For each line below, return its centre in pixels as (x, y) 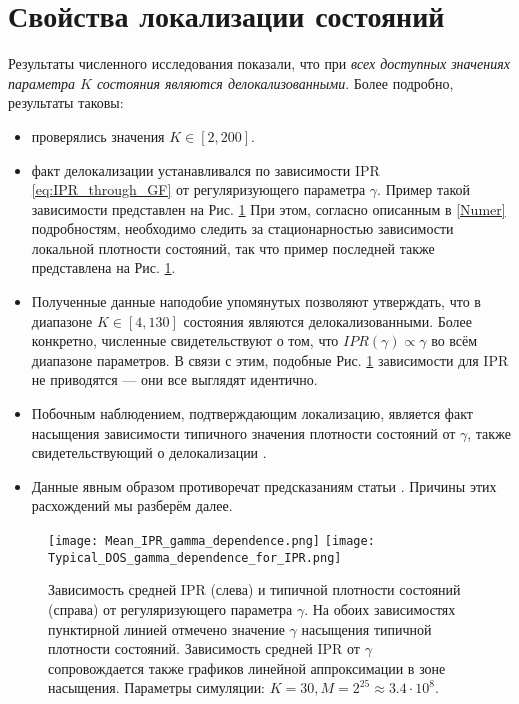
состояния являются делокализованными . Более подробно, (275, 82)
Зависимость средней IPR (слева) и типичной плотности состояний (254, 589)
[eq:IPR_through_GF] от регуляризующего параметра (198, 189)
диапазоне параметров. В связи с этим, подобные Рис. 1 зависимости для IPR (270, 359)
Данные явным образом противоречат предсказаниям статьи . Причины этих (264, 485)
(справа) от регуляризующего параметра (170, 608)
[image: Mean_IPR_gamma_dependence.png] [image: (211, 541)
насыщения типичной (366, 628)
